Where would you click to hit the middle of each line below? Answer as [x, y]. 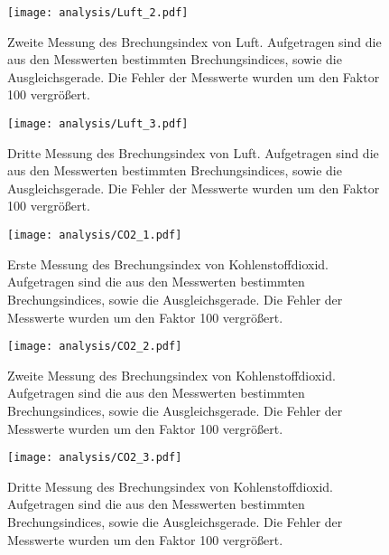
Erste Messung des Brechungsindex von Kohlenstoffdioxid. [168, 263]
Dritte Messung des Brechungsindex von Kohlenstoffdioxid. [170, 486]
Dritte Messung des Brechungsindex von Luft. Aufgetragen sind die [193, 152]
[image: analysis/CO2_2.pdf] [95, 347]
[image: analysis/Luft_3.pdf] [98, 124]
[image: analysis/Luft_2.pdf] [98, 13]
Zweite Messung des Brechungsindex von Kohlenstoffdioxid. [171, 375]
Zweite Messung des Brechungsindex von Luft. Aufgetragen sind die [194, 41]
